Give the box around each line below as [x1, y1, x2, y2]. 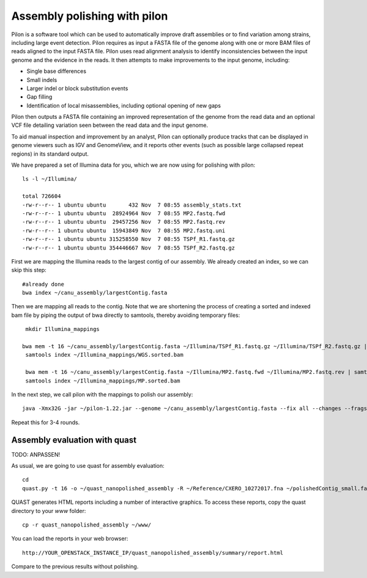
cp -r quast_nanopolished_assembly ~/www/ [22, 522, 152, 528]
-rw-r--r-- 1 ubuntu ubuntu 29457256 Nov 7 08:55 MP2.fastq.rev [22, 218, 226, 226]
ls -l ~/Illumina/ [22, 175, 78, 183]
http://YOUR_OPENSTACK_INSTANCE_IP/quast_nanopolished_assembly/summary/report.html [22, 549, 284, 556]
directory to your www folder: [11, 507, 86, 514]
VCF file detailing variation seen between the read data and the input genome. [11, 121, 209, 129]
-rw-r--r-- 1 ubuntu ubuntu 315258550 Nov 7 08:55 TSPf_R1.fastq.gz [22, 236, 235, 243]
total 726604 [22, 193, 61, 200]
